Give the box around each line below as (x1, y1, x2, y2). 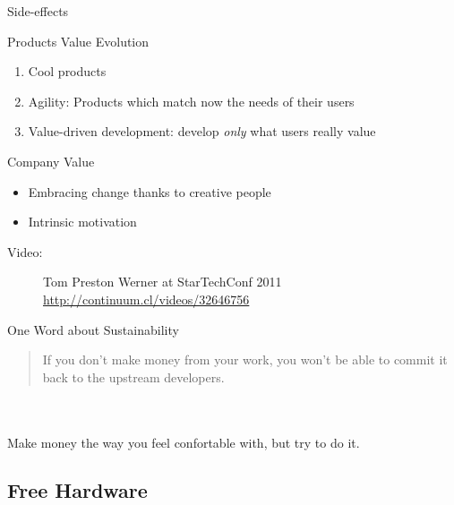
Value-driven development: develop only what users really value (28, 122, 376, 141)
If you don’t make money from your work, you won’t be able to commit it (42, 350, 448, 369)
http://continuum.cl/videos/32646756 (43, 289, 250, 308)
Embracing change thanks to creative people (28, 182, 271, 201)
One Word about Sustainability (7, 320, 179, 338)
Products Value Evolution (7, 31, 150, 50)
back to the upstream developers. (42, 367, 225, 386)
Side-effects (7, 2, 69, 20)
